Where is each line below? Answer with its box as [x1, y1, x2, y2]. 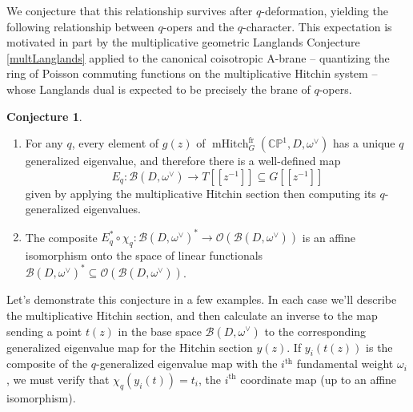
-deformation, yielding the [261, 2, 388, 18]
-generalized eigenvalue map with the [96, 355, 278, 372]
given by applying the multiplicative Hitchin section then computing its [25, 184, 376, 201]
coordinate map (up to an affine [240, 370, 397, 387]
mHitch [211, 139, 249, 151]
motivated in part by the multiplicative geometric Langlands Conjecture [6, 34, 360, 50]
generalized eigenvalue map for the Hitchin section [6, 338, 253, 355]
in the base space [118, 322, 202, 339]
